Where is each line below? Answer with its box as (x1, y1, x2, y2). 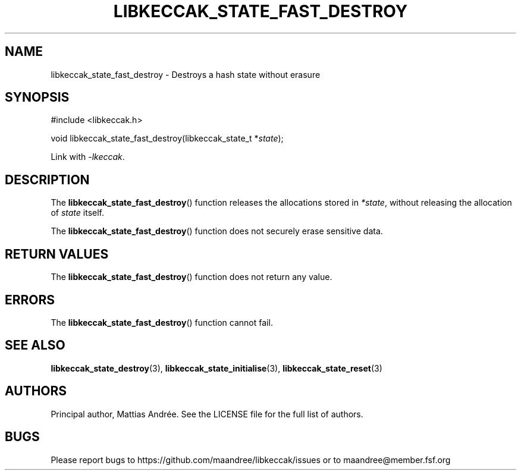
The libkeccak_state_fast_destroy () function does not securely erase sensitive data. (51, 226, 383, 237)
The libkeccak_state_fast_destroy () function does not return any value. (51, 272, 332, 282)
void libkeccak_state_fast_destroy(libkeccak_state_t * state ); (51, 133, 284, 144)
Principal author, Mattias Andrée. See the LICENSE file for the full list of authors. (51, 408, 363, 419)
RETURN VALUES (5, 246, 109, 262)
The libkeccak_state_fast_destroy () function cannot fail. (51, 317, 273, 328)
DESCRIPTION (5, 172, 90, 187)
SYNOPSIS (5, 90, 70, 105)
